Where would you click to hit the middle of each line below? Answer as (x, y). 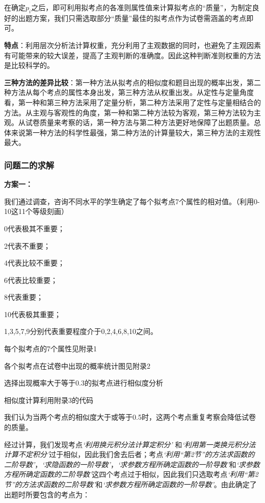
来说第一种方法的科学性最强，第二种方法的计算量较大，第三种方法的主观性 (136, 132)
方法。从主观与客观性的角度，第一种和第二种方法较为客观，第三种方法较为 (129, 112)
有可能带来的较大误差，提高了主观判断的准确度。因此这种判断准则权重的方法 (132, 55)
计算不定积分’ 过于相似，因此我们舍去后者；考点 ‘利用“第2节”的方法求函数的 (129, 454)
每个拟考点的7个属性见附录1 (50, 349)
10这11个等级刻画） (36, 211)
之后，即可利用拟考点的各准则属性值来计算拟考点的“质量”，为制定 (142, 7)
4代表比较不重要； (34, 263)
